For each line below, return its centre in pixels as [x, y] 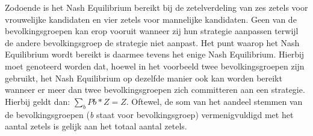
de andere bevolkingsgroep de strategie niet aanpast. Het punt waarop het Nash [152, 42]
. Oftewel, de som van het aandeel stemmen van [214, 101]
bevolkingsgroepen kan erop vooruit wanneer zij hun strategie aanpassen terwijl [152, 31]
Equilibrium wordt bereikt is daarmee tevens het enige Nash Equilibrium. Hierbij [155, 54]
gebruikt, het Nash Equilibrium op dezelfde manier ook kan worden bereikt [144, 78]
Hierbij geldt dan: [38, 101]
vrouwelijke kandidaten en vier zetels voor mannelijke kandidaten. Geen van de [151, 19]
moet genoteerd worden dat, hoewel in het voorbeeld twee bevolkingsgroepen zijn [155, 66]
